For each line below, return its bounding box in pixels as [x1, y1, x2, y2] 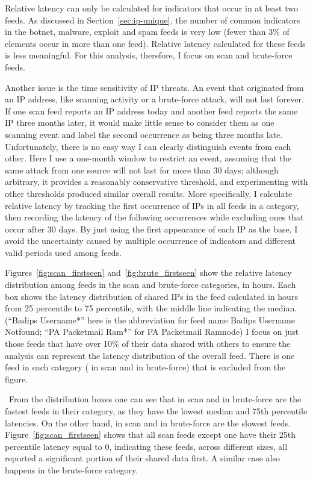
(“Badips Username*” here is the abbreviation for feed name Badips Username [5, 313, 295, 326]
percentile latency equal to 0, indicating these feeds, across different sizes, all [5, 440, 288, 452]
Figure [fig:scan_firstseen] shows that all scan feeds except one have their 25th [5, 428, 296, 441]
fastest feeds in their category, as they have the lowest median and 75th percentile [5, 405, 308, 417]
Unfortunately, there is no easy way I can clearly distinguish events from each [5, 140, 291, 152]
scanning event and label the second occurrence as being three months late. [5, 128, 283, 140]
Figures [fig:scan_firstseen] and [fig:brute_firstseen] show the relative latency [5, 266, 292, 279]
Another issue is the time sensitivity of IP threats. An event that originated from [5, 81, 304, 93]
